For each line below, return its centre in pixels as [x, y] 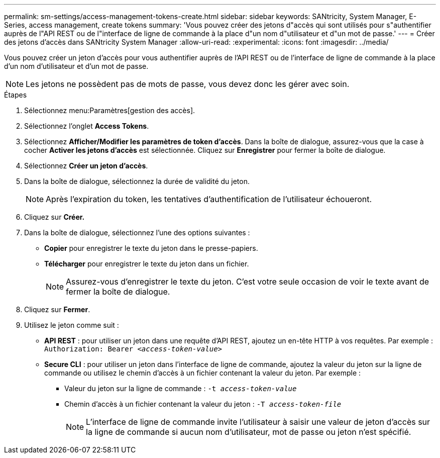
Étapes [16, 95]
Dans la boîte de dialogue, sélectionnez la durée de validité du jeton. [137, 181]
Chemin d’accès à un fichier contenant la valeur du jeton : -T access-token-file [203, 404]
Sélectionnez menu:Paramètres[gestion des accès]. [110, 110]
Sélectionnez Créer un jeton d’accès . [86, 166]
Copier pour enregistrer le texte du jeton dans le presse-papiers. [151, 248]
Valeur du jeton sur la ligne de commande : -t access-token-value [181, 388]
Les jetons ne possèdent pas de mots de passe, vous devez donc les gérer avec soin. [188, 84]
